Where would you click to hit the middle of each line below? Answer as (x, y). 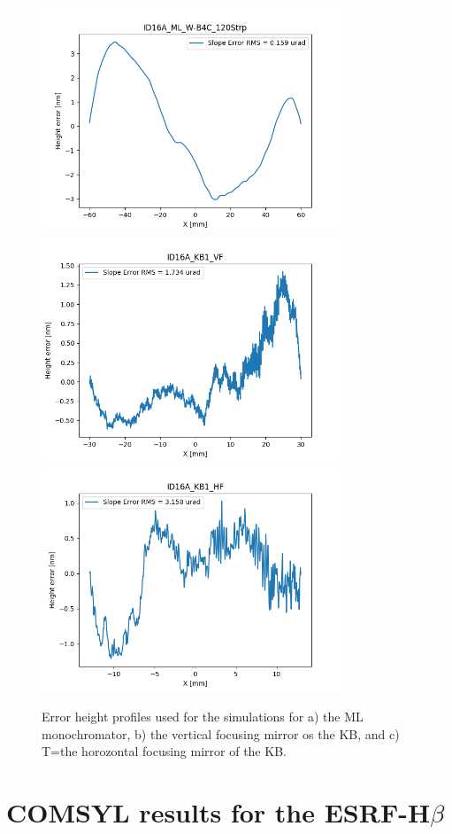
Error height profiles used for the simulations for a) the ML (203, 716)
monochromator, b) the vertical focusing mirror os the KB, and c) (221, 733)
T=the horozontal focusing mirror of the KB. (164, 751)
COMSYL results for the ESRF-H (218, 811)
